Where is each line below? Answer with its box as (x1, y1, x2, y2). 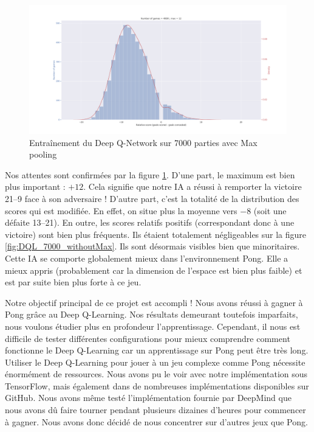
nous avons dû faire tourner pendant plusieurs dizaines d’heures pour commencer (5, 403, 306, 416)
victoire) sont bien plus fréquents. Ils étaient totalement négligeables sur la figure (5, 228, 307, 240)
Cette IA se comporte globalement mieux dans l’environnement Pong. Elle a (5, 251, 288, 264)
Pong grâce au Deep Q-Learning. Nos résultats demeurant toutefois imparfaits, (5, 308, 298, 321)
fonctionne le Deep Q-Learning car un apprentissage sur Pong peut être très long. (5, 344, 309, 357)
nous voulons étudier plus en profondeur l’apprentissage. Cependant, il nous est (5, 319, 301, 332)
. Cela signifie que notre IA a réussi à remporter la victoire (83, 180, 302, 193)
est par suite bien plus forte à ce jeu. (5, 276, 142, 288)
